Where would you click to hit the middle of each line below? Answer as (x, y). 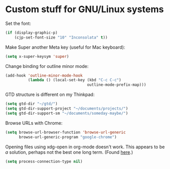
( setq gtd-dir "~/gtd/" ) (31, 104)
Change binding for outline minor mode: (47, 66)
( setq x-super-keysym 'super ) (37, 56)
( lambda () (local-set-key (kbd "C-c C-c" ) (75, 80)
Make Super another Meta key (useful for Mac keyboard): (65, 47)
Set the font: (18, 23)
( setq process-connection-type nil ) (44, 161)
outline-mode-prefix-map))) (116, 85)
